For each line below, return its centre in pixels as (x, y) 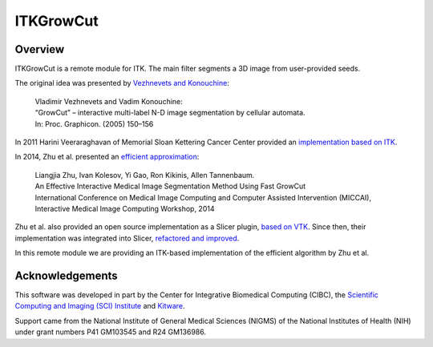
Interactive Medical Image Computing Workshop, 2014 (125, 208)
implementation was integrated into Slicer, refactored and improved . (127, 238)
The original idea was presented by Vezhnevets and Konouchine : (122, 83)
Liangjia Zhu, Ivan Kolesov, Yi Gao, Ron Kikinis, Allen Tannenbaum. (145, 175)
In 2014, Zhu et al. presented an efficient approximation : (107, 157)
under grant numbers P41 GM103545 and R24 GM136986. (111, 332)
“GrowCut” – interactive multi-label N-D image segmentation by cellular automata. (170, 113)
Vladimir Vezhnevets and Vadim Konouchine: (109, 101)
